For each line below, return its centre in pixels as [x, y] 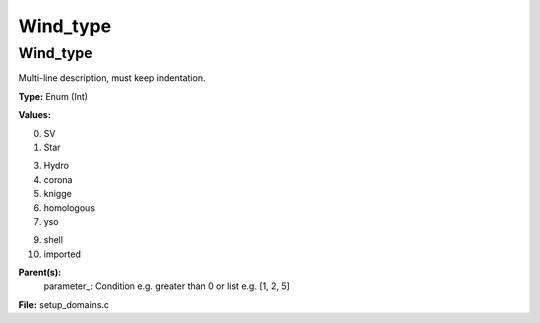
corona [58, 179]
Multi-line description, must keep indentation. [112, 78]
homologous [69, 207]
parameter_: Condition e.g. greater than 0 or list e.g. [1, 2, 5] [166, 286]
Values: [35, 115]
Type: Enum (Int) [53, 96]
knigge [57, 194]
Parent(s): [40, 272]
